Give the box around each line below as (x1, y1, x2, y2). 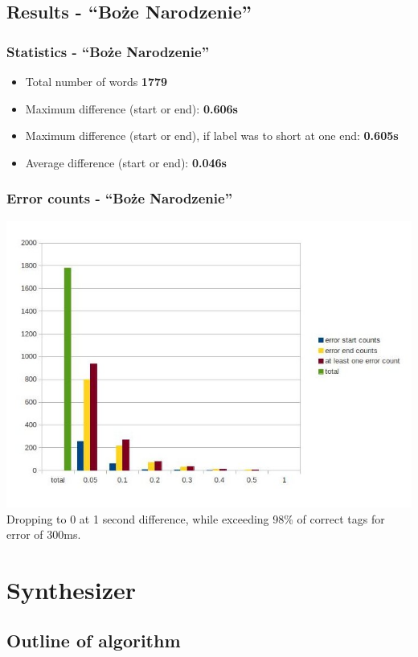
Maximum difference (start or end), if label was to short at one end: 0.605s (25, 127, 399, 144)
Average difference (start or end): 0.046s (25, 154, 227, 170)
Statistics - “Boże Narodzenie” (6, 41, 209, 61)
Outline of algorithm (6, 628, 181, 653)
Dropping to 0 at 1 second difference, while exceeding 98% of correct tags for (6, 510, 385, 527)
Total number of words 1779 (25, 73, 168, 89)
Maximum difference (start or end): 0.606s (25, 100, 238, 117)
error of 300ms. (6, 526, 81, 543)
